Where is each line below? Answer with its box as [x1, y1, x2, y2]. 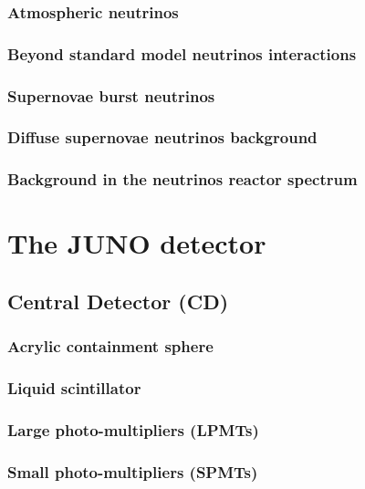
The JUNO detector [7, 224, 266, 262]
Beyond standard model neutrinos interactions [7, 42, 357, 65]
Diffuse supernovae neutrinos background [7, 126, 318, 149]
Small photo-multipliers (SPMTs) [7, 460, 258, 483]
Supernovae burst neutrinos [7, 84, 215, 107]
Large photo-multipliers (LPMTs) [7, 418, 259, 441]
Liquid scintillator [7, 377, 141, 400]
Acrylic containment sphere [7, 335, 214, 358]
